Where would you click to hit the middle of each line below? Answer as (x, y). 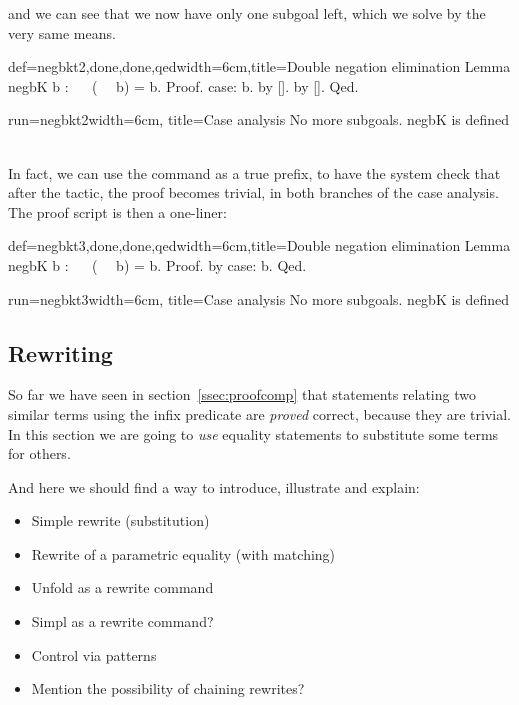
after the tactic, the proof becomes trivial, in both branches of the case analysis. (253, 192)
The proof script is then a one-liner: (117, 211)
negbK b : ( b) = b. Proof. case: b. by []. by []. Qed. (183, 85)
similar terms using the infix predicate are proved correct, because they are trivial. (259, 413)
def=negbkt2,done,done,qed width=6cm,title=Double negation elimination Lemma (259, 66)
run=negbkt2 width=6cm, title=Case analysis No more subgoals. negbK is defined (259, 119)
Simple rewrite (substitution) (120, 520)
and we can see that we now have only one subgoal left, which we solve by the (247, 13)
